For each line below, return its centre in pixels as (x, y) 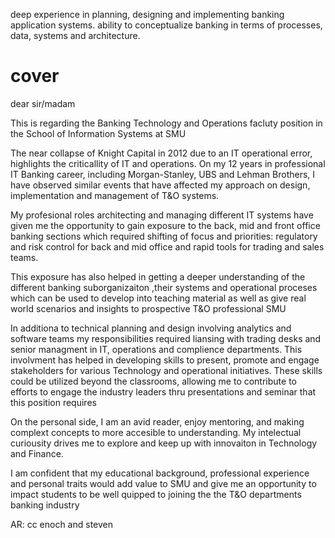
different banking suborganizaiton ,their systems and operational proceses (164, 287)
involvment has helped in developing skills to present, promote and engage (165, 360)
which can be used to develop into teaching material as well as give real (158, 298)
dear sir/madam (43, 103)
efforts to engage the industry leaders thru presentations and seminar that (163, 391)
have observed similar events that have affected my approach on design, (160, 185)
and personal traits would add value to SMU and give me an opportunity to (163, 483)
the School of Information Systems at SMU (98, 133)
